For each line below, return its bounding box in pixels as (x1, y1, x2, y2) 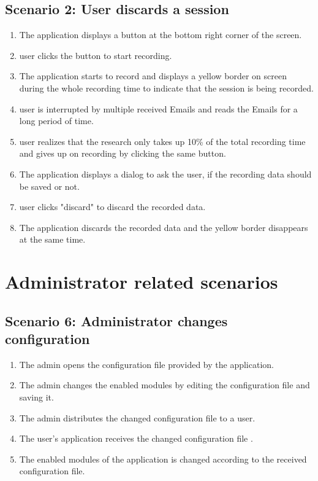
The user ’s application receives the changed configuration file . (19, 432, 253, 445)
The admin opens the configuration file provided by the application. (19, 358, 274, 370)
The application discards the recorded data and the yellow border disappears (19, 221, 308, 233)
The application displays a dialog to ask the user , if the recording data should (19, 167, 312, 180)
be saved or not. (19, 179, 80, 192)
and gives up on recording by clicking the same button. (19, 147, 226, 160)
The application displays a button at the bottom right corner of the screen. (19, 28, 302, 41)
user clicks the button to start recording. (19, 49, 172, 61)
